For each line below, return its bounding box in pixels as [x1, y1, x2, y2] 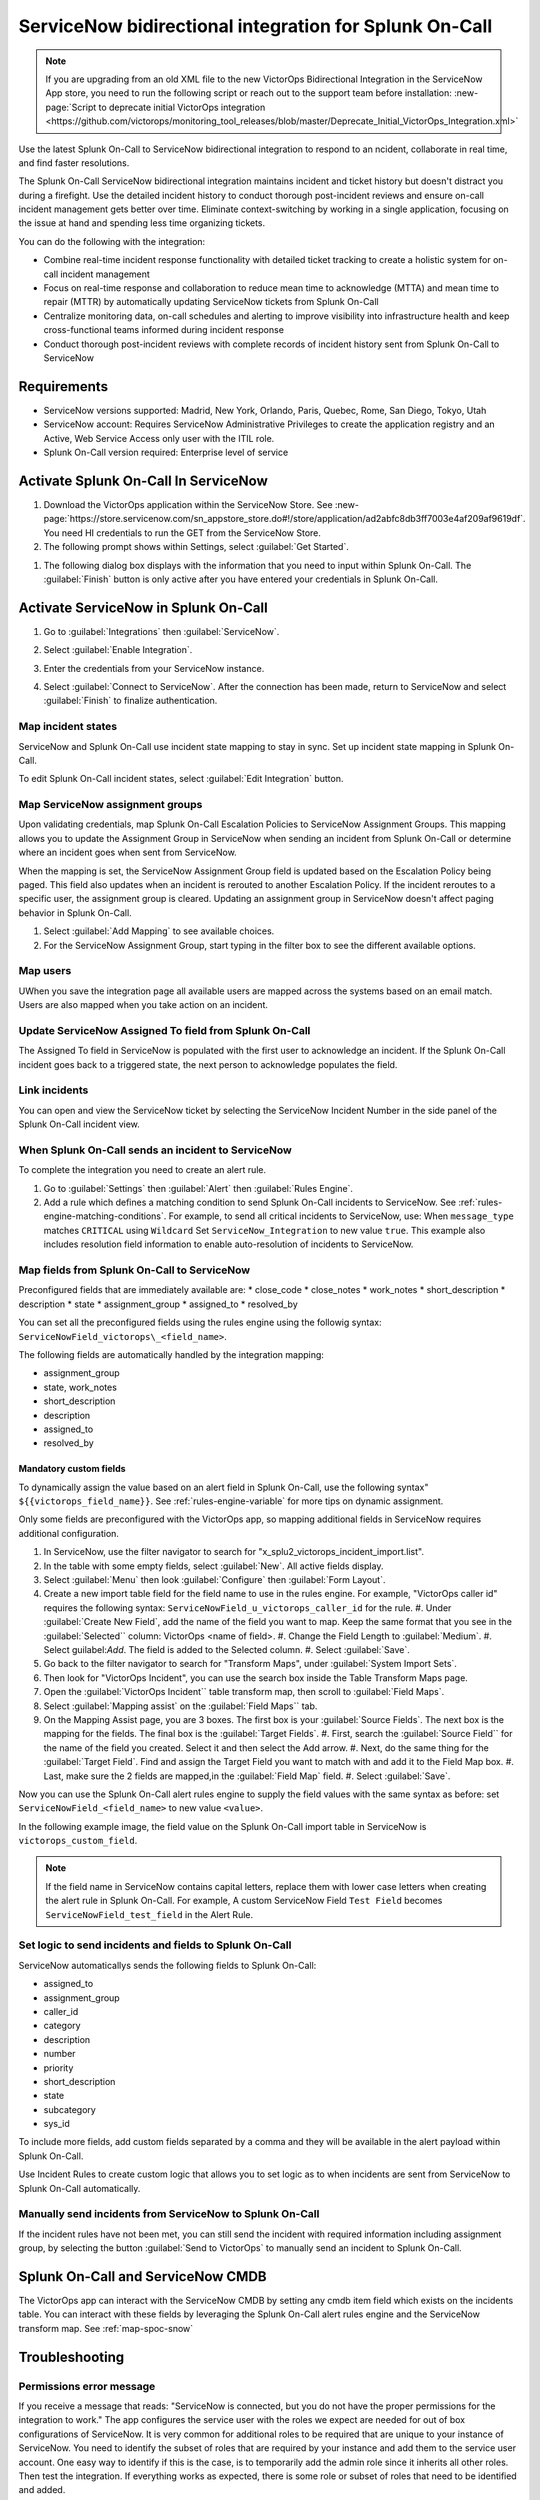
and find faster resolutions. [18, 156, 130, 169]
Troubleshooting [18, 2348, 125, 2365]
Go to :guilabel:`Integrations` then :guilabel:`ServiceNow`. [43, 625, 280, 637]
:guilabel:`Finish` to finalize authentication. [43, 695, 218, 707]
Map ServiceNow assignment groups [18, 798, 203, 812]
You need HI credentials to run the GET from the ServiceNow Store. [43, 526, 322, 539]
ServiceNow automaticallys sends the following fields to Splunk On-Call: [18, 1959, 317, 1971]
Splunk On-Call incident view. [18, 1118, 140, 1130]
